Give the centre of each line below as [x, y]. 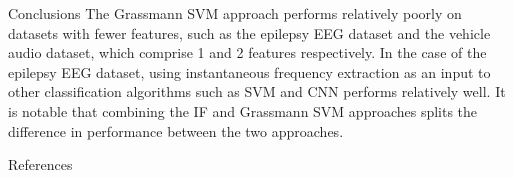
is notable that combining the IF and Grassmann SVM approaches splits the [243, 110]
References [40, 164]
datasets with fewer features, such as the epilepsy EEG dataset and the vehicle [249, 32]
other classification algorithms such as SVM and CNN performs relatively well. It [257, 91]
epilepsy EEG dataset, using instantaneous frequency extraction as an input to [249, 71]
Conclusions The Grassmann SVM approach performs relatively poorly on [235, 13]
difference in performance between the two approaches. [176, 130]
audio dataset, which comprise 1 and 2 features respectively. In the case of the [247, 52]
